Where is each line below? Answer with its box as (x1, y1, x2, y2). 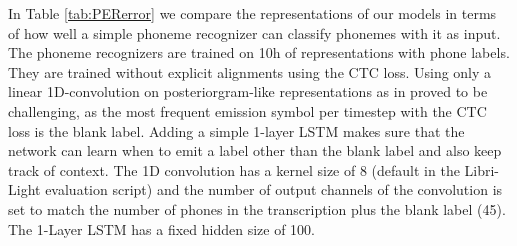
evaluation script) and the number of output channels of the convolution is (45, 179, 503, 200)
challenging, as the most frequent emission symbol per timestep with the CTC (8, 100, 487, 121)
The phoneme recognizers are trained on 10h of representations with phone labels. (8, 42, 510, 63)
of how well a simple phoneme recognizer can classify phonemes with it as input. (8, 22, 501, 43)
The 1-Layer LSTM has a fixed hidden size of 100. (8, 218, 316, 239)
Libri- (464, 159, 500, 180)
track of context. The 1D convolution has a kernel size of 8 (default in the (8, 159, 460, 180)
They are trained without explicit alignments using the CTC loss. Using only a (8, 61, 492, 82)
